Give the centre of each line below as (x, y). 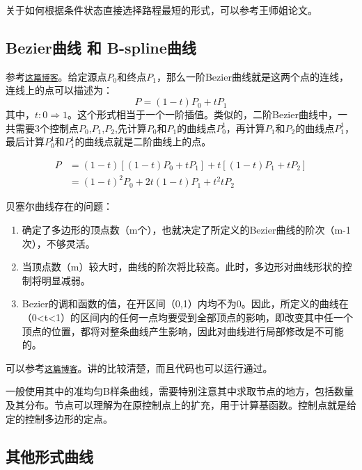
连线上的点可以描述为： (59, 90)
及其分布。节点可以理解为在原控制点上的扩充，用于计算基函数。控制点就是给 (181, 404)
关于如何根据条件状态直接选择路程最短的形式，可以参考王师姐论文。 (162, 10)
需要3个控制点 (47, 128)
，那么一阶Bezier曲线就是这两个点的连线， (252, 76)
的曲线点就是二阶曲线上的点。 (143, 141)
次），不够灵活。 (58, 243)
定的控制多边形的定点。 (59, 418)
